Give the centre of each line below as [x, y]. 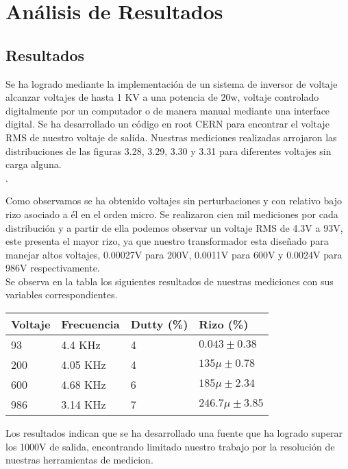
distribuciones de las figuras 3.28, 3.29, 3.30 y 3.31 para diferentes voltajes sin [169, 151]
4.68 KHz [84, 385]
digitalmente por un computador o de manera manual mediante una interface [168, 110]
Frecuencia [90, 324]
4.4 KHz [81, 345]
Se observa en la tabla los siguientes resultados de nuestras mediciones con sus [170, 281]
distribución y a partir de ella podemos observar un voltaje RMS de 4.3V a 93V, [174, 227]
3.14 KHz [84, 405]
